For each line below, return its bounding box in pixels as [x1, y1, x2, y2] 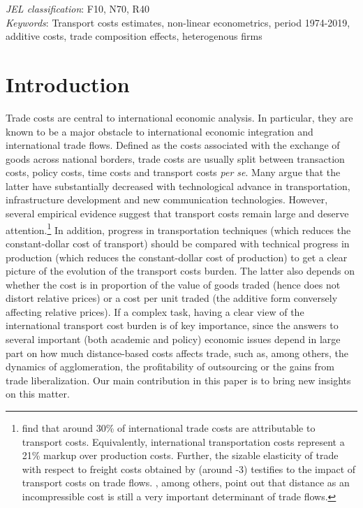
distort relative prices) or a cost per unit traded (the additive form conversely [6, 291, 338, 305]
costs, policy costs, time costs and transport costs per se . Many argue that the [6, 165, 341, 180]
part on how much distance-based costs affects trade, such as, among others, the [6, 345, 349, 360]
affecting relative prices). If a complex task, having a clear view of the [6, 304, 304, 319]
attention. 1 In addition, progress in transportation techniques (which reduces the [6, 220, 351, 237]
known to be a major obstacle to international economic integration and [6, 124, 313, 138]
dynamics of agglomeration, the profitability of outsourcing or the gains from [6, 359, 335, 374]
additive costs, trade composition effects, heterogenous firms [6, 29, 262, 43]
